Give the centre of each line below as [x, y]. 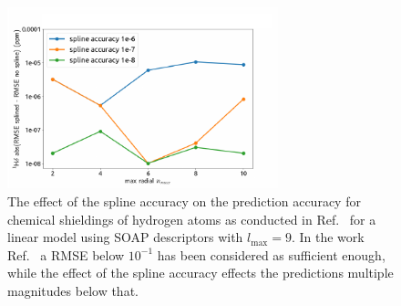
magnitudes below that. [73, 290]
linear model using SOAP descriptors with [125, 237]
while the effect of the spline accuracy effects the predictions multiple [200, 273]
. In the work [328, 237]
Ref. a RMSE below [66, 254]
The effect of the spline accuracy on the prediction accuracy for [184, 200]
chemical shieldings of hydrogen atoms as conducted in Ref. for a [192, 219]
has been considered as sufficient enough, [271, 254]
